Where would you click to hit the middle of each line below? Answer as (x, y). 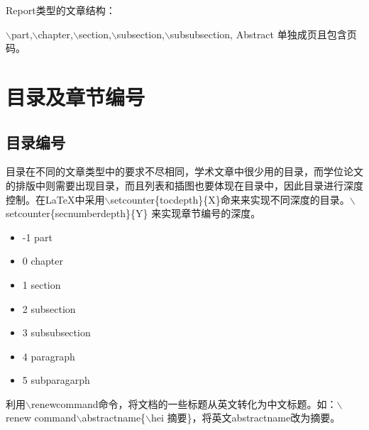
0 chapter (43, 261)
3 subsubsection (56, 332)
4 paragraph (49, 356)
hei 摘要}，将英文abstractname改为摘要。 (246, 418)
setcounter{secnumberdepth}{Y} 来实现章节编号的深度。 (133, 213)
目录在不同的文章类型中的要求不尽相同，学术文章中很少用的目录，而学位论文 (184, 171)
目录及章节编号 (76, 96)
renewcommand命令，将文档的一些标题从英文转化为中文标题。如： (184, 403)
